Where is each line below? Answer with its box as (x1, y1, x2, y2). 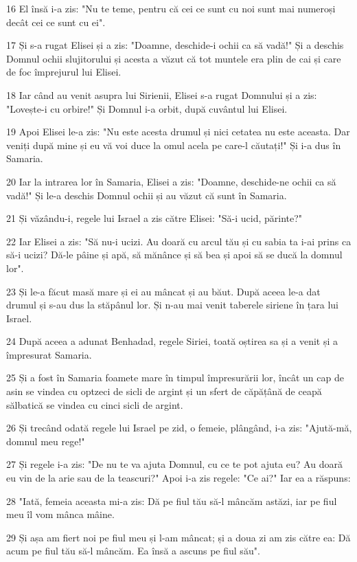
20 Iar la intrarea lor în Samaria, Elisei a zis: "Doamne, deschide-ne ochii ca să (6, 174, 336, 188)
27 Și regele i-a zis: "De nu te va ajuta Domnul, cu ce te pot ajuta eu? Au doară (6, 457, 343, 471)
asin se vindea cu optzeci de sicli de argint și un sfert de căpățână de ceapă (6, 384, 322, 398)
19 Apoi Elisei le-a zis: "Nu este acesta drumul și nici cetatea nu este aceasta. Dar (6, 124, 350, 139)
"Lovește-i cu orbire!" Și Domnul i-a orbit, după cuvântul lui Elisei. (6, 101, 288, 115)
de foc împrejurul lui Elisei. (6, 65, 122, 79)
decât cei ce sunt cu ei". (6, 14, 106, 29)
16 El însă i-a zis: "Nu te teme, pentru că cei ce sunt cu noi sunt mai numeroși (6, 1, 336, 15)
